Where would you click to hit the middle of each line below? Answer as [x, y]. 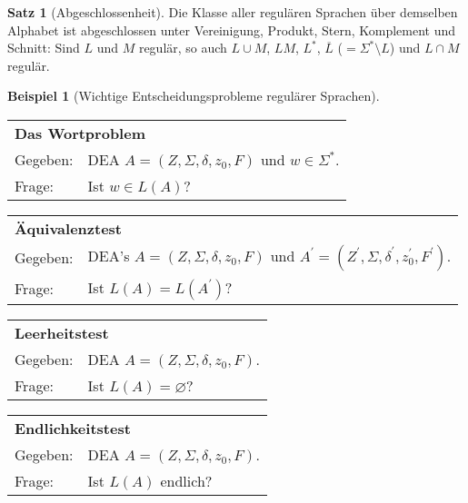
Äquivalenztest [69, 228]
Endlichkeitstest [73, 428]
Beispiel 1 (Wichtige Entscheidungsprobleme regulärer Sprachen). [194, 96]
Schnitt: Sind [44, 48]
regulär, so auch [183, 48]
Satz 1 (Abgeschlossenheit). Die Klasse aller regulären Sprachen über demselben [233, 12]
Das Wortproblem [80, 133]
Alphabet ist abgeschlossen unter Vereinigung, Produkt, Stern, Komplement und [232, 30]
